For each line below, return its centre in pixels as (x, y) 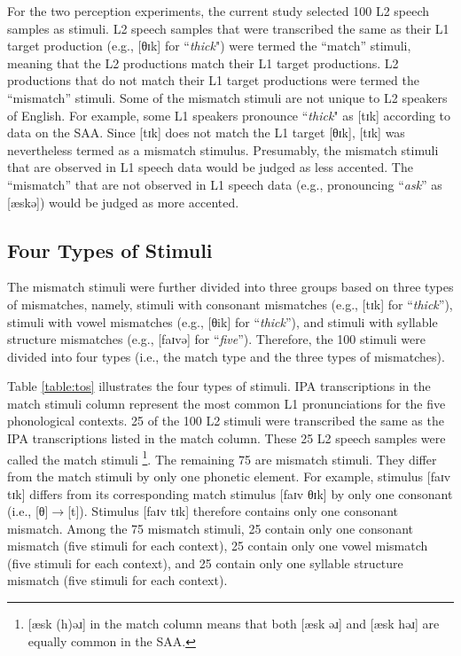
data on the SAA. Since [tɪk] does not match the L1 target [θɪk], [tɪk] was (206, 133)
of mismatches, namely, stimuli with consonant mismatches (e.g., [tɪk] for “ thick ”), (230, 304)
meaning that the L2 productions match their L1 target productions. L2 (203, 62)
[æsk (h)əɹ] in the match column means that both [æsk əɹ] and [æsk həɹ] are (234, 624)
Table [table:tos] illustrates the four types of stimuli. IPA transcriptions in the (219, 386)
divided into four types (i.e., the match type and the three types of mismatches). (226, 356)
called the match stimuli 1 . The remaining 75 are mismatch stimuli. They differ (222, 457)
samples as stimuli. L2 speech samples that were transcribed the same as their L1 (228, 28)
